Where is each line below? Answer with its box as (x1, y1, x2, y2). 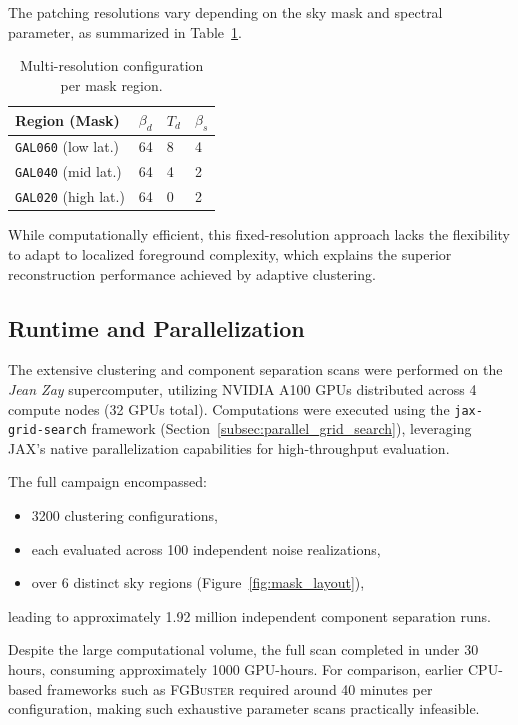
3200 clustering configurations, (31, 505, 218, 526)
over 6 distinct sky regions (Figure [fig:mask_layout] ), (31, 572, 365, 593)
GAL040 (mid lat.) (15, 161, 122, 182)
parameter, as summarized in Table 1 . (8, 21, 242, 42)
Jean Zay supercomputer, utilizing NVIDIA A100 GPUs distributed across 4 (8, 378, 477, 399)
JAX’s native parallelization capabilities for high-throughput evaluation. (8, 437, 450, 458)
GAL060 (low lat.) (15, 136, 120, 157)
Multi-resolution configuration (19, 55, 204, 76)
